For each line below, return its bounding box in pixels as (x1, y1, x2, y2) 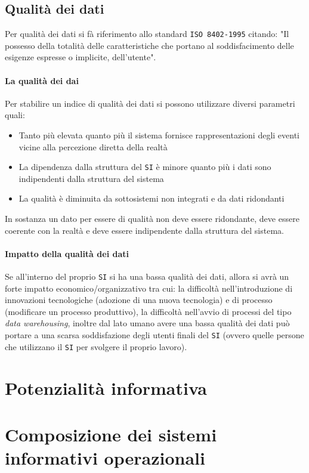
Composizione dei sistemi (5, 422, 217, 446)
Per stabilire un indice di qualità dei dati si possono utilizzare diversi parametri (5, 97, 295, 109)
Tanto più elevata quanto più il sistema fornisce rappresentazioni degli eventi (18, 129, 299, 141)
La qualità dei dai (5, 74, 79, 86)
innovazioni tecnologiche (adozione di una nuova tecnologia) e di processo (5, 293, 273, 306)
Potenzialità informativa (5, 375, 207, 400)
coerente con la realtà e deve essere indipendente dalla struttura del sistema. (5, 224, 284, 236)
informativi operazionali (5, 446, 205, 470)
